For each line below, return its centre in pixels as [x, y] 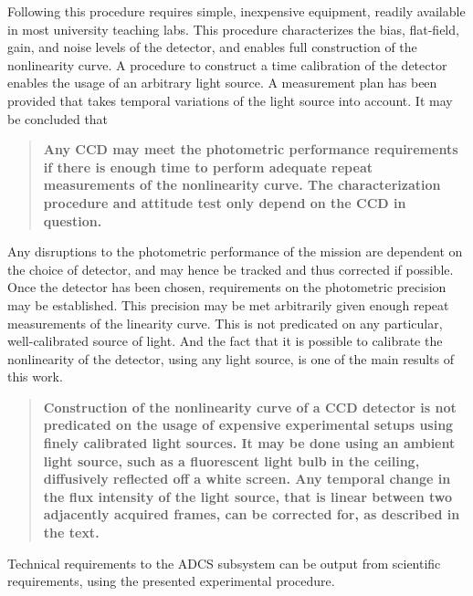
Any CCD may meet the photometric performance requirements [251, 149]
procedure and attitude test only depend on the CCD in [225, 202]
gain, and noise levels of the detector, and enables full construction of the [212, 47]
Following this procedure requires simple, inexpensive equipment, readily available [236, 11]
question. [73, 220]
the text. [71, 533]
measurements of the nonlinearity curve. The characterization [242, 185]
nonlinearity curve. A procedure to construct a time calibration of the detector [227, 64]
